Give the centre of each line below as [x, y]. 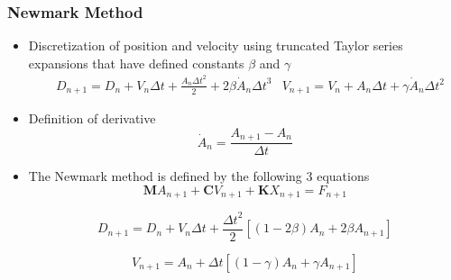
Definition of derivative [92, 118]
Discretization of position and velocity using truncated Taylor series [216, 45]
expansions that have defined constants [136, 63]
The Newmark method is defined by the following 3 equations [199, 176]
